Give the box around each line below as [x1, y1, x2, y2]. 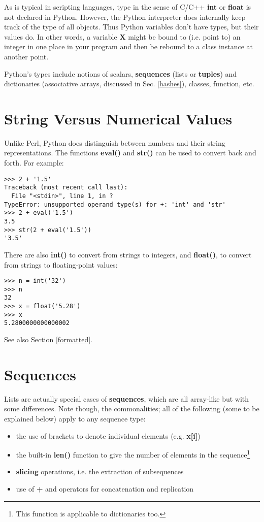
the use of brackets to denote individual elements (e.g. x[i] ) [16, 430, 201, 441]
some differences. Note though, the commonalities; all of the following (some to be [4, 403, 259, 414]
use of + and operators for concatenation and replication [16, 483, 194, 494]
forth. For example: [4, 157, 64, 168]
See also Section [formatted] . [4, 334, 92, 345]
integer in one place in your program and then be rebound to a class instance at [4, 41, 253, 52]
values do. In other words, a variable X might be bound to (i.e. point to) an [4, 31, 241, 42]
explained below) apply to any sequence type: [4, 413, 146, 423]
